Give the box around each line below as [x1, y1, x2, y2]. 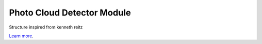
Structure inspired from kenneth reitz [9, 24, 83, 30]
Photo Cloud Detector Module [9, 7, 131, 18]
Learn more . [9, 33, 33, 39]
